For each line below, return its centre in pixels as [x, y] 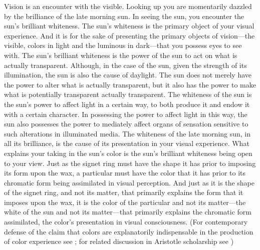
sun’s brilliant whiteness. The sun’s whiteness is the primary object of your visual [129, 26]
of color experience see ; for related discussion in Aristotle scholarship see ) [119, 241]
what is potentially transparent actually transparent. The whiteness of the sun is [128, 94]
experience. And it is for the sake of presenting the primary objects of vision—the [129, 35]
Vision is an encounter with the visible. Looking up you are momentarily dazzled [128, 6]
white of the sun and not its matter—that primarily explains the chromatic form [128, 212]
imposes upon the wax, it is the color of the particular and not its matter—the [125, 202]
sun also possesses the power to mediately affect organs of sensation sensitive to [126, 124]
